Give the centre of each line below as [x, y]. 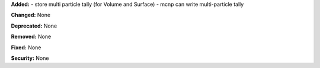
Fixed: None [26, 47]
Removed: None [31, 37]
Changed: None [31, 15]
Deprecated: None [34, 26]
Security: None [30, 58]
